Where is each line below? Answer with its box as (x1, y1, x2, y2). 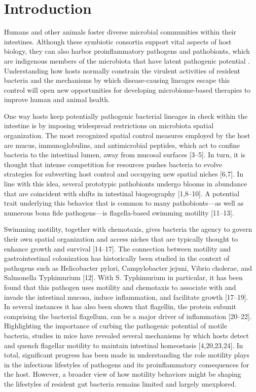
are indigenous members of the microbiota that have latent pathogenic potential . (4, 55, 250, 66)
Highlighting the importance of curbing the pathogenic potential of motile (4, 321, 227, 331)
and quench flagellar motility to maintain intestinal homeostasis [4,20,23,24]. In (4, 340, 243, 350)
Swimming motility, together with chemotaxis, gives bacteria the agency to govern (4, 224, 253, 234)
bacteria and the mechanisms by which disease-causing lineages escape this (4, 75, 230, 85)
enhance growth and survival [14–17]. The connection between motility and (4, 243, 231, 253)
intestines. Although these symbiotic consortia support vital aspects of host (4, 36, 232, 46)
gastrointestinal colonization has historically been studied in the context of (4, 253, 230, 263)
